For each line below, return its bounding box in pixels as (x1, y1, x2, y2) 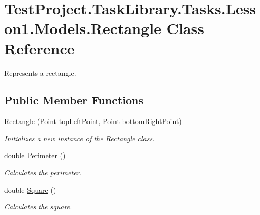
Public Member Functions (4, 92, 143, 108)
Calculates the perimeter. (4, 167, 82, 178)
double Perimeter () (4, 150, 66, 161)
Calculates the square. (4, 201, 72, 212)
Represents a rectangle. (4, 67, 76, 78)
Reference (4, 38, 75, 58)
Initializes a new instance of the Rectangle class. (4, 133, 155, 143)
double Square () (4, 184, 56, 195)
